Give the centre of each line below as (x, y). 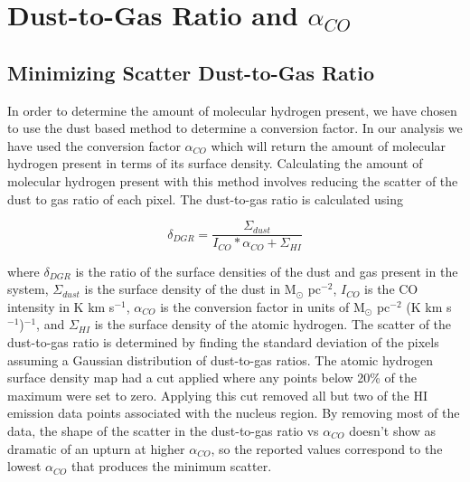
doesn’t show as (393, 430)
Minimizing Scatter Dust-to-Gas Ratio (191, 72)
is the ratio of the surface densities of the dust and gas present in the (267, 271)
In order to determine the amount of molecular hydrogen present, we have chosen (232, 110)
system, (28, 289)
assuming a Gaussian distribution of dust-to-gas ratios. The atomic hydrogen (221, 359)
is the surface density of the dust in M (190, 289)
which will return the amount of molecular (329, 145)
